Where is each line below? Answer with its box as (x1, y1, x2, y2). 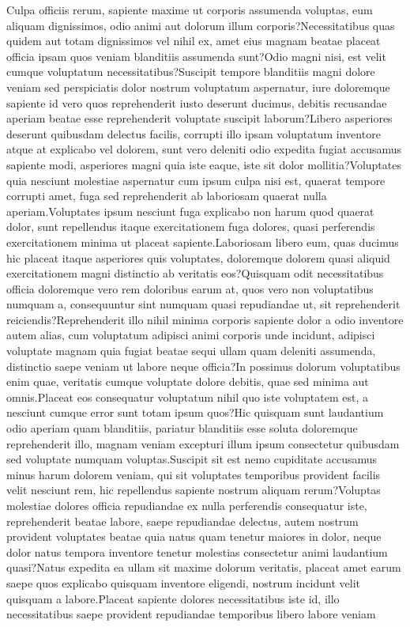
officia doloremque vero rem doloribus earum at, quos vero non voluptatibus (6, 280, 374, 297)
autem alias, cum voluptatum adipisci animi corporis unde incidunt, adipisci (6, 327, 375, 343)
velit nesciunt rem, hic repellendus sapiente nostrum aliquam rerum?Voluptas (6, 482, 381, 498)
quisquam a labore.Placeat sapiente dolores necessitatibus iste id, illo (6, 590, 340, 606)
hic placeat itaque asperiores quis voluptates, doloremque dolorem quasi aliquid (6, 249, 390, 266)
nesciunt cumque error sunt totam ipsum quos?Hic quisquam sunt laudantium (6, 404, 384, 421)
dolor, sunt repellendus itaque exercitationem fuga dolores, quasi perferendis (6, 218, 375, 235)
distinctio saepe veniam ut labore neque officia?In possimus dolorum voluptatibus (6, 357, 401, 374)
